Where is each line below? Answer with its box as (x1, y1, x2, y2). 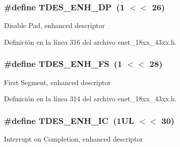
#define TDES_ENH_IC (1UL (4, 114, 134, 126)
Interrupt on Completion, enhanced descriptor (4, 134, 143, 144)
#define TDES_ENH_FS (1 (4, 58, 122, 70)
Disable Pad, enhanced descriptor (4, 20, 105, 30)
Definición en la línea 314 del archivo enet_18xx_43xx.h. (4, 93, 177, 104)
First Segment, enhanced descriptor (4, 77, 111, 87)
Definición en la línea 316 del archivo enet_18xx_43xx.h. (4, 36, 177, 47)
